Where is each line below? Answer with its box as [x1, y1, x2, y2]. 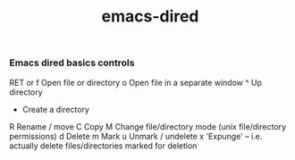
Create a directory [21, 104, 89, 114]
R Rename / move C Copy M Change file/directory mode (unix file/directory [9, 121, 287, 131]
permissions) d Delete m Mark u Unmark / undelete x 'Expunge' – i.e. [9, 131, 263, 141]
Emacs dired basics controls [9, 56, 135, 69]
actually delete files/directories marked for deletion [9, 140, 198, 151]
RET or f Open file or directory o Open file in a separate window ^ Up [9, 77, 262, 88]
